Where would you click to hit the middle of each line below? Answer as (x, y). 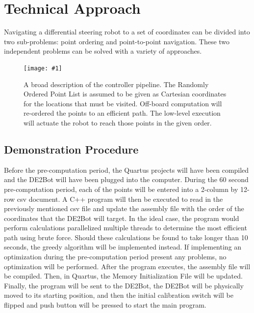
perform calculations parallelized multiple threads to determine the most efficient (126, 228)
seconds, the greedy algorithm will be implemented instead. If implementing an (123, 247)
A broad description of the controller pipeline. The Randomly (116, 84)
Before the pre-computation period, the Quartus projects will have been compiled (127, 170)
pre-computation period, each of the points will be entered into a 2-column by (121, 189)
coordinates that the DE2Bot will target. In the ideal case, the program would (122, 218)
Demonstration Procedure (71, 149)
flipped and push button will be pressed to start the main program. (105, 305)
